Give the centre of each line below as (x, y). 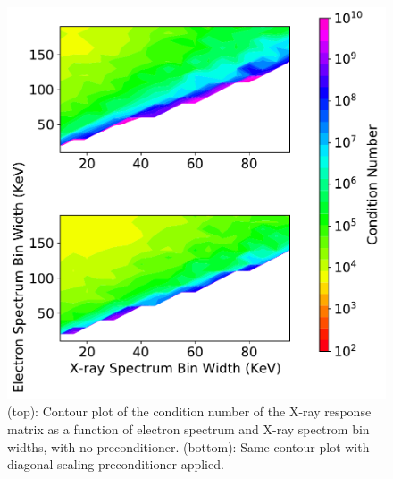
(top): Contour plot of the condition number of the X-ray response (189, 411)
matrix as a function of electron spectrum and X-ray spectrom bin (188, 428)
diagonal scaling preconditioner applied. (116, 464)
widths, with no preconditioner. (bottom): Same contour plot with (188, 446)
